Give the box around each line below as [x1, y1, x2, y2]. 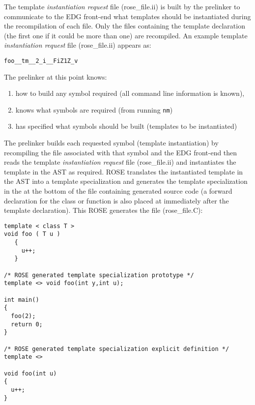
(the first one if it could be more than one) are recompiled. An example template [4, 30, 248, 40]
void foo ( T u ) [4, 231, 60, 238]
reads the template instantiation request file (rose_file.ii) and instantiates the [4, 157, 236, 167]
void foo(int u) [4, 370, 57, 377]
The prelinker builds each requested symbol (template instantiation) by [4, 138, 219, 148]
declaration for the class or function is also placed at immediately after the [4, 195, 229, 205]
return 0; [11, 320, 43, 328]
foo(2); [11, 313, 36, 320]
